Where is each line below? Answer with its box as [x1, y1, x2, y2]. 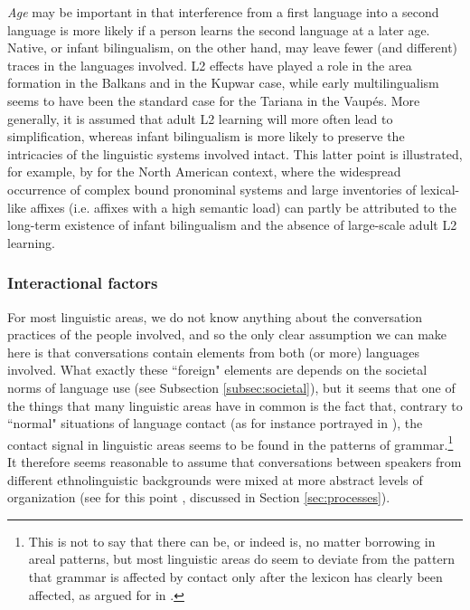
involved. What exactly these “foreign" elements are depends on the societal [7, 360, 428, 379]
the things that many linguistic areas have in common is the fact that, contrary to [7, 396, 463, 415]
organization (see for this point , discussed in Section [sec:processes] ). [7, 488, 390, 507]
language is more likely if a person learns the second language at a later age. [7, 20, 430, 39]
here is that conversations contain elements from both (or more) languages [7, 342, 419, 361]
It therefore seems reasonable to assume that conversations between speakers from [7, 452, 462, 471]
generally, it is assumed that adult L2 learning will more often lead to [7, 109, 393, 128]
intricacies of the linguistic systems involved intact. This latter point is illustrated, [7, 144, 463, 163]
